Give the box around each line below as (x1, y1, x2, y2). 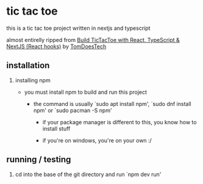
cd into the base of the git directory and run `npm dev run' (15, 171, 162, 178)
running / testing (6, 154, 71, 165)
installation (6, 60, 50, 71)
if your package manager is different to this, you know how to (42, 118, 197, 126)
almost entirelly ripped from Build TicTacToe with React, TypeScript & (6, 36, 180, 43)
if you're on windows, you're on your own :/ (42, 136, 152, 144)
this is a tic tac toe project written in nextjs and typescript (6, 24, 151, 32)
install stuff (42, 125, 71, 132)
